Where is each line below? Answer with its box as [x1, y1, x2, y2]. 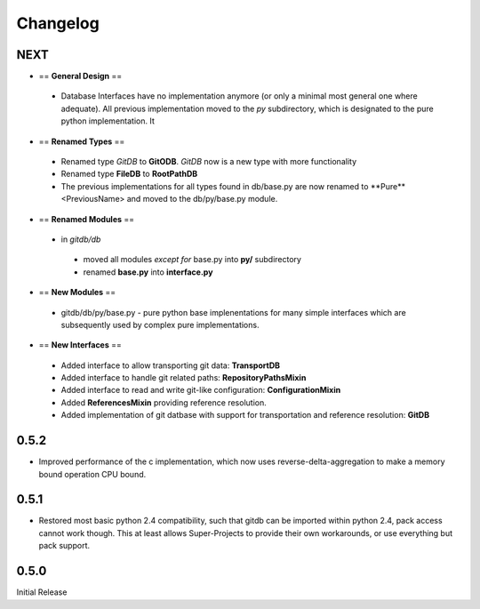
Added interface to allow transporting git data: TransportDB [60, 360, 280, 371]
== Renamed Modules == [38, 213, 135, 224]
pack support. [38, 541, 91, 551]
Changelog [16, 13, 100, 33]
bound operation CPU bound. [38, 469, 147, 479]
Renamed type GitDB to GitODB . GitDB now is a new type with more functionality [60, 156, 357, 167]
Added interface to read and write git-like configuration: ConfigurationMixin [60, 385, 341, 396]
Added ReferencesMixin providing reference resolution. [60, 397, 267, 408]
